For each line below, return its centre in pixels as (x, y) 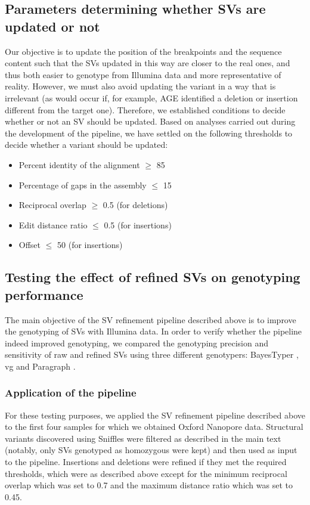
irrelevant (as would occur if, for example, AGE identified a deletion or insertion (151, 97)
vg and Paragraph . (40, 366)
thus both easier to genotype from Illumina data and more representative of (143, 74)
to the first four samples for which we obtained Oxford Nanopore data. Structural (154, 427)
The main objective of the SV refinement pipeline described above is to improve (151, 319)
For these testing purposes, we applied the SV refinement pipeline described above (155, 415)
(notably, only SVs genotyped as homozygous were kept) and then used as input (151, 450)
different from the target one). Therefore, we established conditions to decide (145, 109)
